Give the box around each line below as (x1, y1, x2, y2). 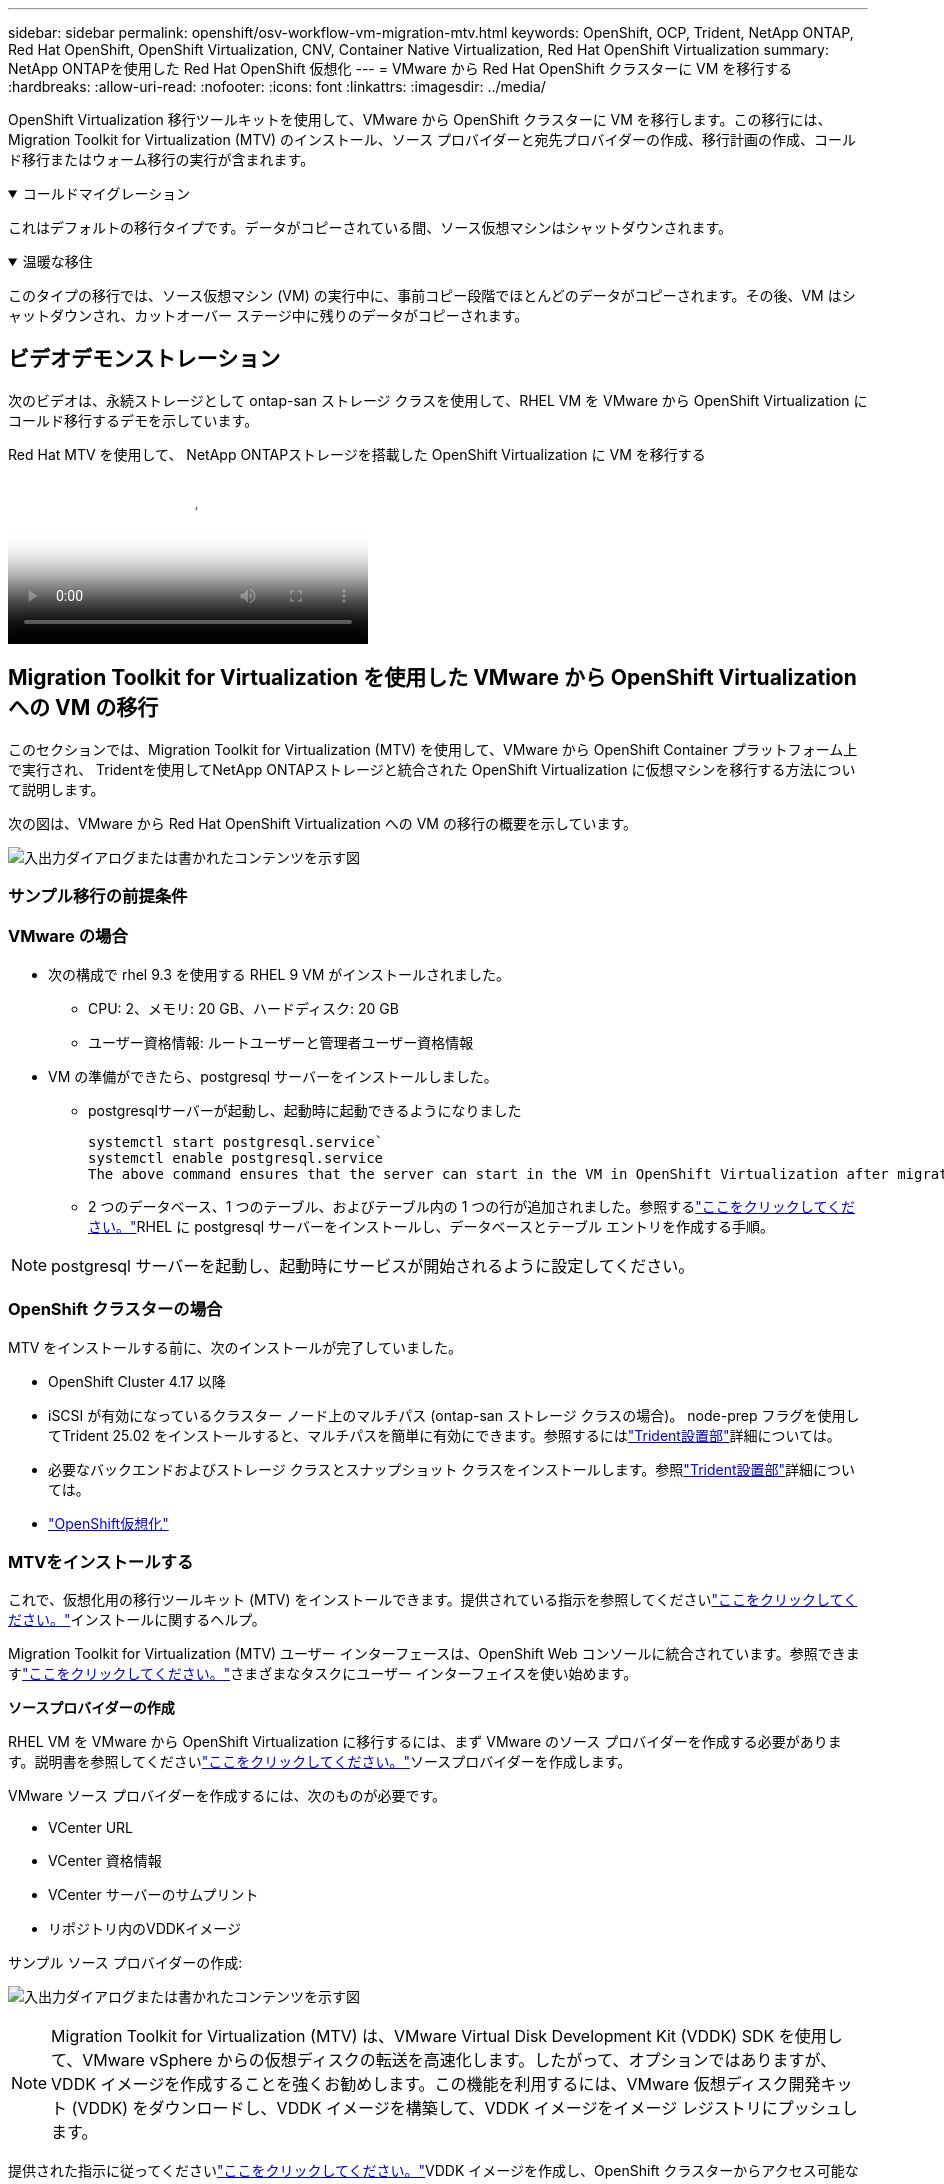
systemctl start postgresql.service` (88, 1133, 384, 1150)
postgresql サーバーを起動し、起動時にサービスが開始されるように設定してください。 (51, 1255, 695, 1276)
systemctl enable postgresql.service (88, 1149, 384, 1166)
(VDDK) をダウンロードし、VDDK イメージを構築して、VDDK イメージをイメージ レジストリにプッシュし (71, 2098, 858, 2119)
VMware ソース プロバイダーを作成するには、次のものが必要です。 (8, 1787, 447, 1805)
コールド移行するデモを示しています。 (8, 411, 259, 429)
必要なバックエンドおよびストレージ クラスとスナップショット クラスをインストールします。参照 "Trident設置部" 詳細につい (48, 1460, 856, 1478)
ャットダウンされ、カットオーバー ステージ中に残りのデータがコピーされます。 (8, 307, 529, 324)
